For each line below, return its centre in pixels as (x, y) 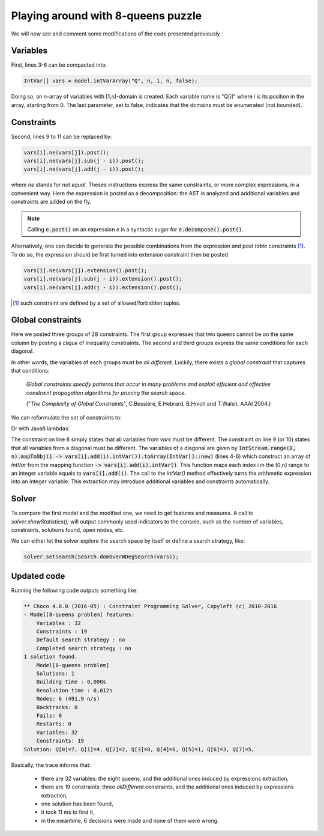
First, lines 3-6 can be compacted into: (59, 65)
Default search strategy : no (81, 640)
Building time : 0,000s (71, 682)
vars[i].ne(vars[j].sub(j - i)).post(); (84, 161)
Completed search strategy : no (84, 648)
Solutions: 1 (55, 673)
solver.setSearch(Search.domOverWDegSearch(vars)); (101, 557)
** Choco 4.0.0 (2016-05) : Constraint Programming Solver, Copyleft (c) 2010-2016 (150, 606)
